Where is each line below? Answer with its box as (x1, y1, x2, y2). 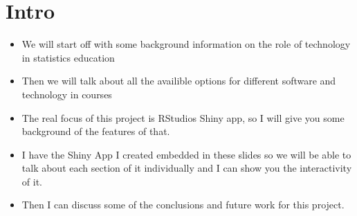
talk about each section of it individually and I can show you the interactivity (21, 161, 352, 175)
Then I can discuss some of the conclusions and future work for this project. (21, 197, 345, 212)
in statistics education (21, 50, 115, 64)
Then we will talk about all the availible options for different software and (21, 73, 336, 88)
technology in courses (21, 87, 112, 101)
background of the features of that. (21, 124, 170, 138)
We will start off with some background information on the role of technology (21, 37, 351, 51)
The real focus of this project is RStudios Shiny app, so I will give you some (21, 110, 345, 125)
